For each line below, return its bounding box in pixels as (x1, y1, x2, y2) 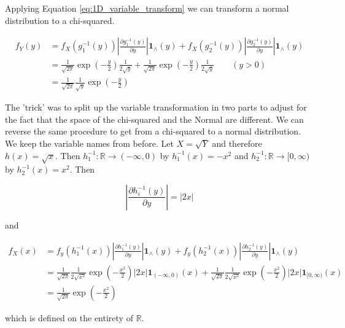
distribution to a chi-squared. (5, 14, 115, 26)
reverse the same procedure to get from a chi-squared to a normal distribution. (5, 125, 301, 138)
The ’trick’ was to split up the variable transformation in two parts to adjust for (5, 101, 307, 114)
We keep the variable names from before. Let (5, 137, 174, 149)
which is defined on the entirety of (5, 311, 133, 324)
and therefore (212, 137, 262, 149)
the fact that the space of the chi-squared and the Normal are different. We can (5, 112, 304, 125)
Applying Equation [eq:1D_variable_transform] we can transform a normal (5, 2, 289, 14)
